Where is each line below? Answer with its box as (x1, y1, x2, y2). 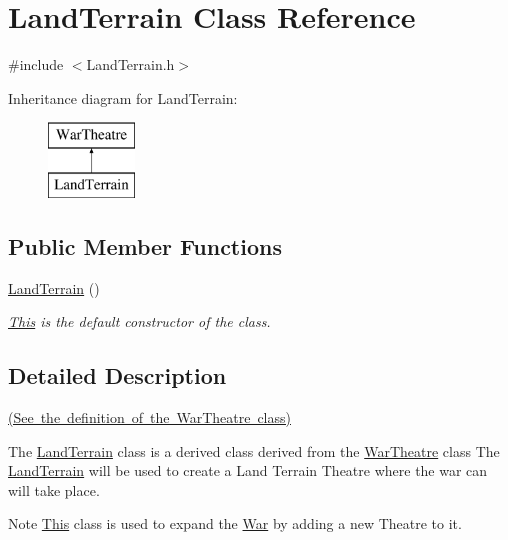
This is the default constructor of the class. (8, 311, 271, 332)
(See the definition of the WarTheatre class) (8, 407, 291, 428)
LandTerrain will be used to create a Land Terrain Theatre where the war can (8, 460, 488, 481)
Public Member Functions (8, 230, 282, 261)
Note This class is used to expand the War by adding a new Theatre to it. (8, 513, 462, 534)
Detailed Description (8, 360, 227, 391)
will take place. (8, 479, 100, 500)
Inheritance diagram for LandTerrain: (8, 87, 238, 108)
